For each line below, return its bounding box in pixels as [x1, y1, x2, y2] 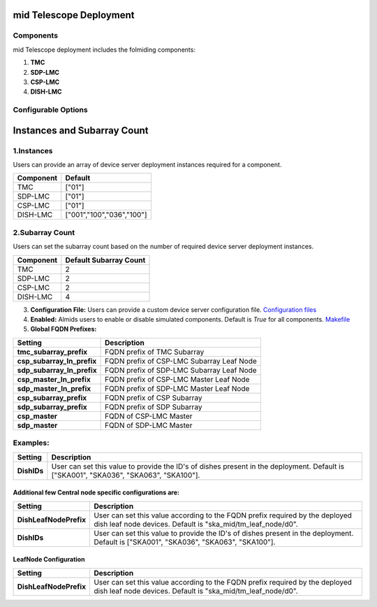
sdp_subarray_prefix [17, 402, 87, 412]
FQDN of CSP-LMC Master [105, 411, 193, 421]
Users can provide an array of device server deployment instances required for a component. [13, 161, 282, 169]
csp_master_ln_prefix [17, 374, 91, 384]
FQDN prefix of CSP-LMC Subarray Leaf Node [105, 356, 258, 366]
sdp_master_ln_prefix [17, 383, 91, 393]
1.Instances [13, 145, 53, 155]
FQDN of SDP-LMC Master [105, 420, 193, 430]
